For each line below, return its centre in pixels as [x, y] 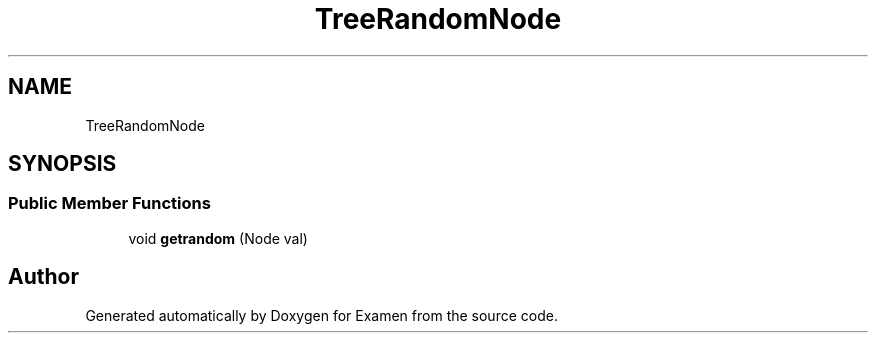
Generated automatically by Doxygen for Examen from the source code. [321, 315]
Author [43, 277]
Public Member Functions [109, 203]
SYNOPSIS [62, 164]
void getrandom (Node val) [218, 238]
